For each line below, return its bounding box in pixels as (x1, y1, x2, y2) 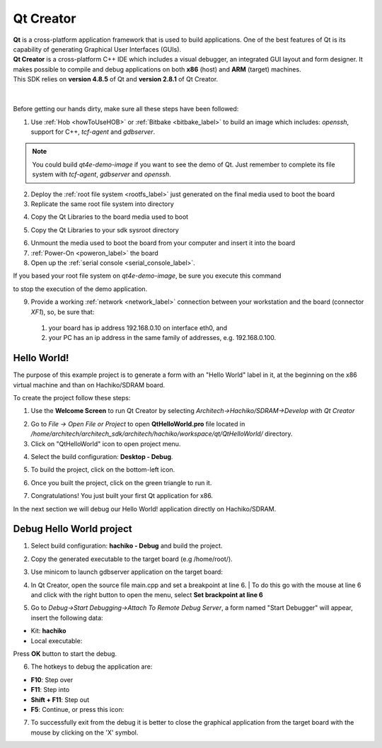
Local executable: (30, 636, 83, 645)
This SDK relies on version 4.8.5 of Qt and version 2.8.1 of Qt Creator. (13, 75, 219, 84)
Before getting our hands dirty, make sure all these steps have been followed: (13, 105, 239, 113)
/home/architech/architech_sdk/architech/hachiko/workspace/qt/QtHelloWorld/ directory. (30, 429, 293, 438)
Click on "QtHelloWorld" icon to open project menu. (30, 439, 181, 448)
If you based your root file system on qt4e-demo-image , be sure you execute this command (13, 271, 282, 280)
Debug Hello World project (13, 523, 132, 535)
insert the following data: (30, 613, 103, 622)
